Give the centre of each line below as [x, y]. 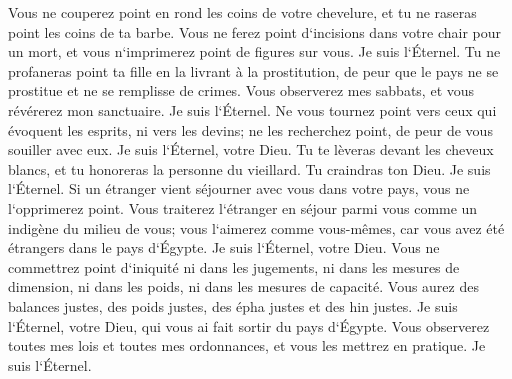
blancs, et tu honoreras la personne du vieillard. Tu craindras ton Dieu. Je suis [249, 168]
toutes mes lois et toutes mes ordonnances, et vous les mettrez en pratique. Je [247, 345]
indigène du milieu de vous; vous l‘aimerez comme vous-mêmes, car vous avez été [256, 227]
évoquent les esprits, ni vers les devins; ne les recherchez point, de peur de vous [250, 129]
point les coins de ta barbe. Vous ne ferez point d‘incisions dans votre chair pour [255, 31]
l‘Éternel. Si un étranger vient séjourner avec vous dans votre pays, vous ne [239, 188]
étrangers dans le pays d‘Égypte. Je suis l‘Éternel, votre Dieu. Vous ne [224, 247]
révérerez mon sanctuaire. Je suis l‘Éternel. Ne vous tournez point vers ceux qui [252, 109]
